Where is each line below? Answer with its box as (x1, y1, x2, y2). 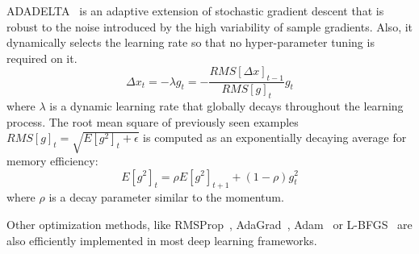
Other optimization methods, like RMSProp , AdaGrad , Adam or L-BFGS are (6, 215, 413, 232)
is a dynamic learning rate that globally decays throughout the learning (49, 98, 404, 114)
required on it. (6, 49, 78, 66)
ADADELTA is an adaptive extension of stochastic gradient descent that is (6, 2, 384, 19)
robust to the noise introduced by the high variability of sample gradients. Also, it (6, 18, 413, 35)
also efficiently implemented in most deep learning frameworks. (6, 231, 317, 248)
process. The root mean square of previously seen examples (6, 113, 299, 130)
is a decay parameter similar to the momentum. (48, 189, 284, 206)
